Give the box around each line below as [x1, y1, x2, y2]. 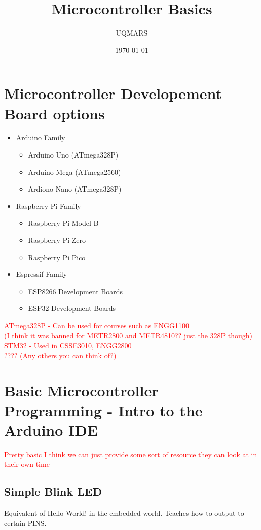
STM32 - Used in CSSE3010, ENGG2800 [4, 340, 132, 351]
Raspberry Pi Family [16, 200, 81, 211]
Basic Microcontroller [4, 380, 159, 400]
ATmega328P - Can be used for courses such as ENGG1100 [4, 320, 190, 330]
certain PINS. [4, 517, 47, 528]
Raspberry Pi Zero [28, 235, 86, 245]
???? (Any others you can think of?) [4, 350, 117, 360]
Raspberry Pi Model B [28, 217, 99, 228]
